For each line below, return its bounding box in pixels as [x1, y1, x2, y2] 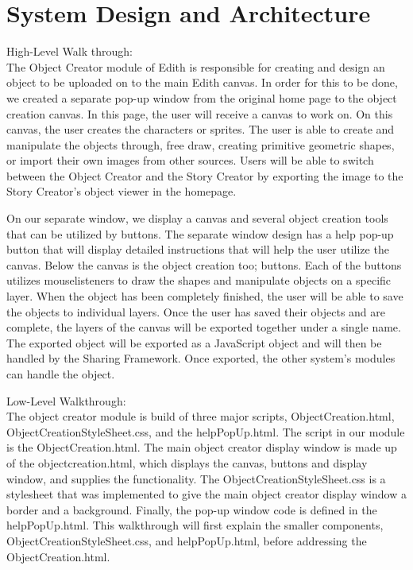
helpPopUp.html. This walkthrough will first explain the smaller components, [6, 517, 384, 533]
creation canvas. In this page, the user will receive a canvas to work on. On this [6, 105, 393, 122]
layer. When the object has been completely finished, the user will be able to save [6, 288, 403, 304]
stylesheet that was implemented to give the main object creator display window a [6, 486, 407, 502]
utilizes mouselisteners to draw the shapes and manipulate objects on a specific [6, 272, 392, 289]
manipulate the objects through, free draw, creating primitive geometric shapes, [6, 136, 395, 153]
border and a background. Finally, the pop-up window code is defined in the [6, 501, 377, 518]
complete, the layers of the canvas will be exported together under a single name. [6, 319, 401, 335]
